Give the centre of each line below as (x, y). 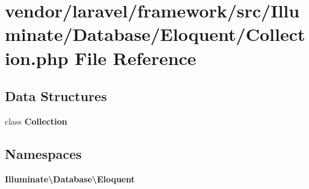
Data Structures (56, 96)
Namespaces (43, 153)
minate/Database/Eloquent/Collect (155, 34)
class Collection (36, 121)
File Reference (136, 57)
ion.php (37, 57)
